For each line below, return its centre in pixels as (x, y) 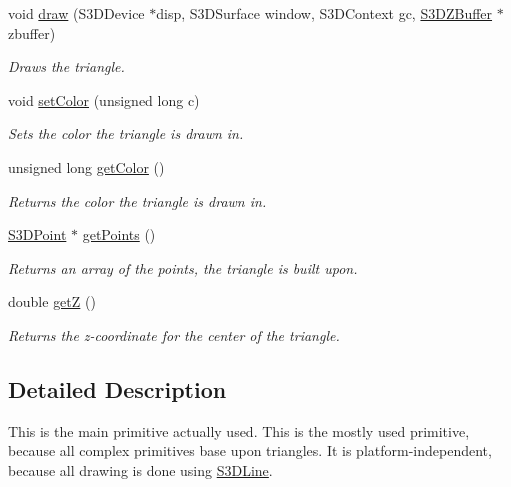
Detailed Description (117, 388)
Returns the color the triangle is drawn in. (137, 200)
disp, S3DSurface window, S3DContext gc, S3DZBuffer (324, 13)
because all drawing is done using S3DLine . (140, 469)
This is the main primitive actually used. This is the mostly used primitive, (239, 430)
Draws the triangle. (66, 66)
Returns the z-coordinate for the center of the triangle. (174, 334)
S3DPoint (37, 234)
